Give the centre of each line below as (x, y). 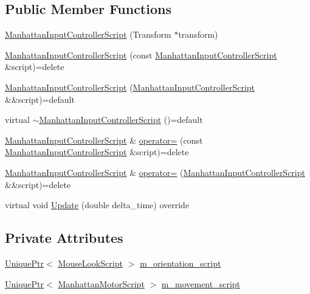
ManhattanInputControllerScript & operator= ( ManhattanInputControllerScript (155, 172)
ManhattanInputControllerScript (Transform (88, 34)
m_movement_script (201, 283)
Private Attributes (64, 238)
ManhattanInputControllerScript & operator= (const (104, 140)
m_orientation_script (180, 263)
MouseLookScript (90, 263)
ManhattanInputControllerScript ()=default (121, 120)
